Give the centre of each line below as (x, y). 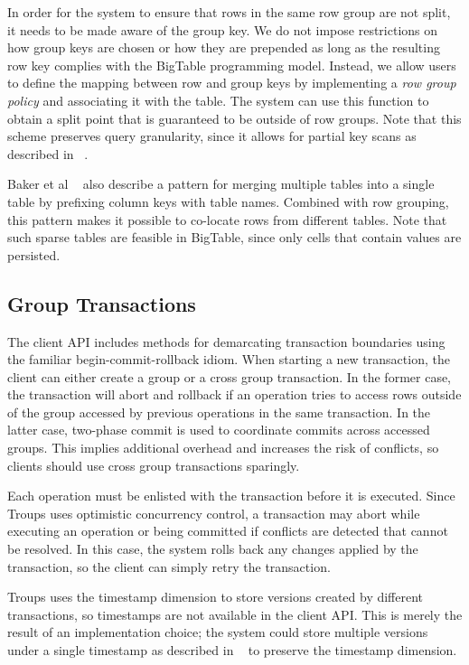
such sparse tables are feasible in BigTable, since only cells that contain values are (234, 237)
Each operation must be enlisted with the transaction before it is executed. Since (231, 496)
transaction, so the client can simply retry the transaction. (169, 566)
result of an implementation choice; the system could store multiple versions (218, 632)
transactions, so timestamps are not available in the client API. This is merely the (235, 614)
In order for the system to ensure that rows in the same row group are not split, (229, 12)
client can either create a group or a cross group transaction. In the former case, (230, 376)
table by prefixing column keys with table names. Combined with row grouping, (228, 201)
